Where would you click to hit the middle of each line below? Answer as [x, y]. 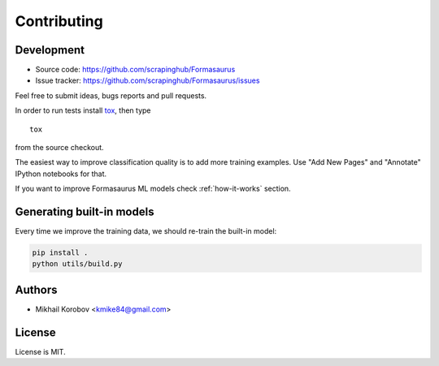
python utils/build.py [77, 264]
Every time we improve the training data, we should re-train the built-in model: [146, 231]
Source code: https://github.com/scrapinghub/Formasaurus [135, 70]
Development [50, 50]
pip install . [60, 253]
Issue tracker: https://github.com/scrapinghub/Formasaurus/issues [148, 80]
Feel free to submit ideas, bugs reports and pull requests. [111, 95]
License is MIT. [40, 351]
